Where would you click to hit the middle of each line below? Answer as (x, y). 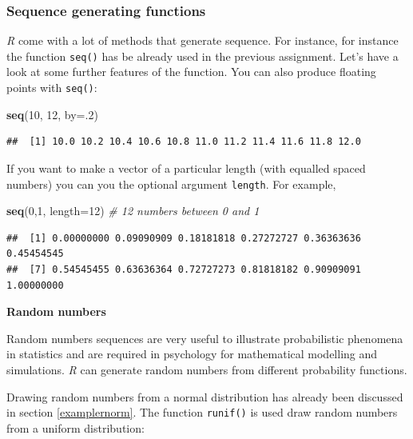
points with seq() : (52, 88)
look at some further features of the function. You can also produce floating (191, 72)
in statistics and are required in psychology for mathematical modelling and (192, 354)
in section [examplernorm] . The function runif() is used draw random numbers (202, 412)
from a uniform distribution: (75, 427)
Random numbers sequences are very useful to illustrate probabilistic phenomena (205, 338)
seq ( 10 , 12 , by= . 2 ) (52, 114)
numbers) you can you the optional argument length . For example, (171, 184)
